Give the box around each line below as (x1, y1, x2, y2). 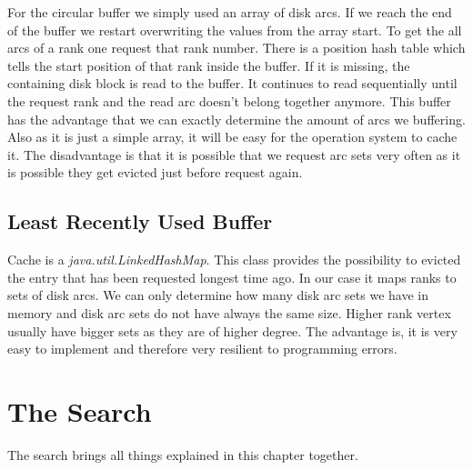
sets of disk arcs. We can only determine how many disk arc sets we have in (7, 285, 428, 305)
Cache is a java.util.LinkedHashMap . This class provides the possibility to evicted (7, 250, 461, 269)
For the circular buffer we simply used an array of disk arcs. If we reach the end (7, 3, 452, 21)
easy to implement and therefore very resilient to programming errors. (7, 339, 398, 358)
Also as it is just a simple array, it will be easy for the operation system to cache (7, 127, 458, 146)
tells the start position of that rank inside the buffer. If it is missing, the (7, 55, 410, 75)
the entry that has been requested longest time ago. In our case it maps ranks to (7, 267, 457, 286)
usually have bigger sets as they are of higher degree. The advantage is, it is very (7, 321, 458, 340)
